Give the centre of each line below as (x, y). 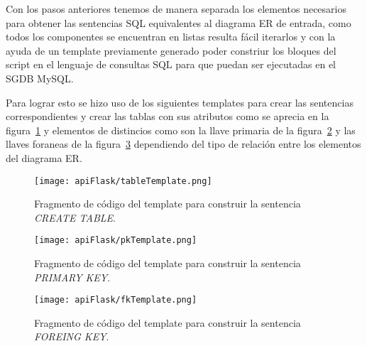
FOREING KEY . (72, 336)
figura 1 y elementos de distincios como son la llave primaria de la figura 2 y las (181, 130)
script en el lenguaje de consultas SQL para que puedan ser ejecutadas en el (171, 64)
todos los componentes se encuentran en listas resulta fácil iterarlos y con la (171, 37)
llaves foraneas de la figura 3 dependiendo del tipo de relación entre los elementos (183, 144)
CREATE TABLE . (75, 217)
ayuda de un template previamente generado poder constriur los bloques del (171, 50)
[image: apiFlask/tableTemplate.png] (123, 181)
